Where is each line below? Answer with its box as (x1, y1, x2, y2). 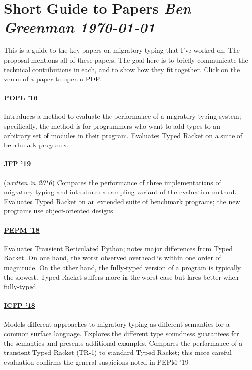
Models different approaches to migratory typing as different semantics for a (4, 319, 230, 329)
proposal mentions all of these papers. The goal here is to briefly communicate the (4, 54, 248, 64)
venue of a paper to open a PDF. (4, 74, 102, 84)
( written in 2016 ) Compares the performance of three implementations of (4, 177, 221, 187)
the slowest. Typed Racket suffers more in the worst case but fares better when (4, 272, 239, 282)
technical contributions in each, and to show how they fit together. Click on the (4, 64, 240, 74)
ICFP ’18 (4, 300, 35, 310)
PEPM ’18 (4, 225, 40, 235)
